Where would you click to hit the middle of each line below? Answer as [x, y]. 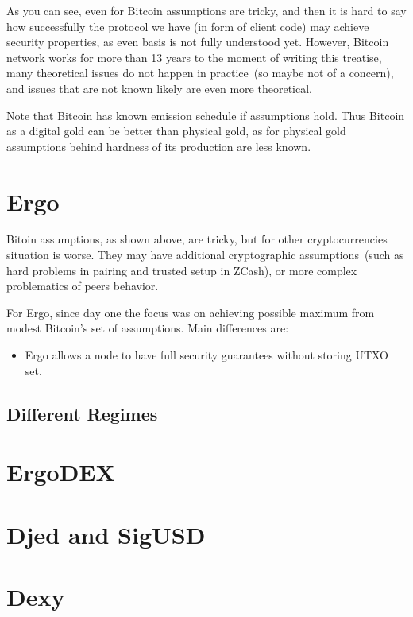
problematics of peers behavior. [83, 286]
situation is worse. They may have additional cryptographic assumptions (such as [205, 255]
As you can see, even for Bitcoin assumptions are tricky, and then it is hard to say [206, 10]
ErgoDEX [61, 472]
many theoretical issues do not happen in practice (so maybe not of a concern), [200, 73]
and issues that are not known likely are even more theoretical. [159, 88]
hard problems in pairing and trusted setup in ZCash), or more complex [182, 270]
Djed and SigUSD [106, 534]
